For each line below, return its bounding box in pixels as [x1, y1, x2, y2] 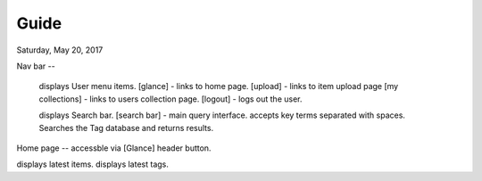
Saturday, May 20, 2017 [16, 45, 104, 55]
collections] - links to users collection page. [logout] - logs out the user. [38, 94, 303, 104]
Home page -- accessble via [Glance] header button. [16, 143, 212, 153]
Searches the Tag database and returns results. [38, 122, 214, 133]
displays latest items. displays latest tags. [16, 159, 170, 169]
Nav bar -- [16, 61, 55, 71]
